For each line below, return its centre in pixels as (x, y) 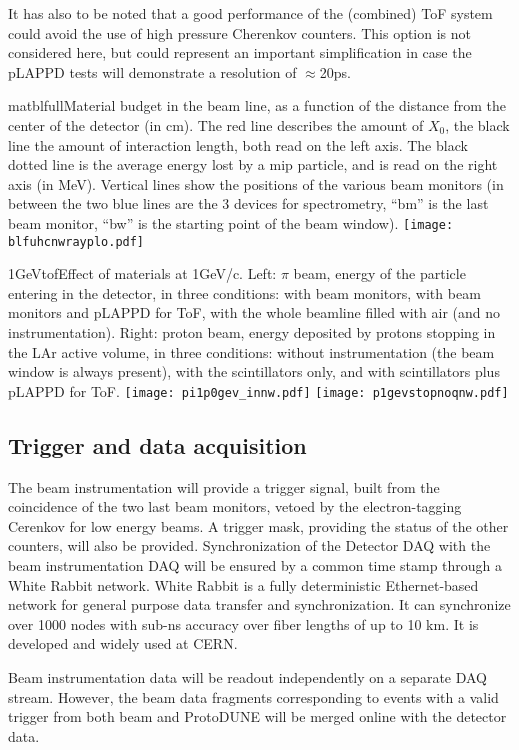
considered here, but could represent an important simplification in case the (240, 52)
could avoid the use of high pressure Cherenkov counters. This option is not (240, 32)
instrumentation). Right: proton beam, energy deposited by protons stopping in (252, 332)
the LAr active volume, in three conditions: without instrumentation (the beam (251, 351)
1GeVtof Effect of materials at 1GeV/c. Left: (142, 273)
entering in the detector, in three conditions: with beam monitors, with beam (244, 292)
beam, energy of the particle (379, 273)
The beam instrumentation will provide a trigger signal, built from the (224, 486)
